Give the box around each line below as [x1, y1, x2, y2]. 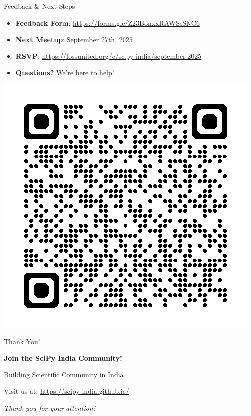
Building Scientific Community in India [4, 369, 124, 379]
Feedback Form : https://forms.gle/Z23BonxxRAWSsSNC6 [15, 17, 200, 28]
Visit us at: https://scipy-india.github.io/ [4, 386, 129, 396]
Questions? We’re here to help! [15, 67, 114, 78]
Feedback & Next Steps [4, 1, 75, 11]
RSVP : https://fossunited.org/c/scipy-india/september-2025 [15, 51, 202, 61]
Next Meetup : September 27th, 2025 [15, 34, 133, 45]
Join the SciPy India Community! [4, 353, 122, 363]
